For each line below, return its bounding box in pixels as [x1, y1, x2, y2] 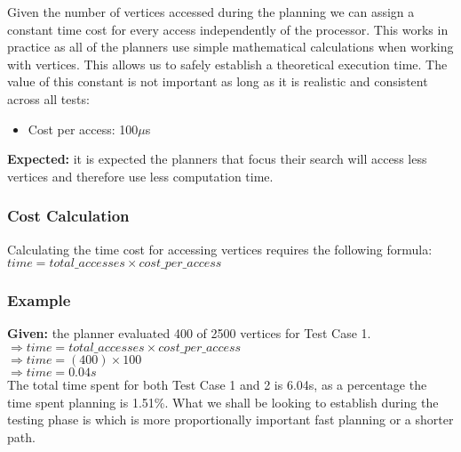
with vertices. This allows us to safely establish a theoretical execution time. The [7, 54, 448, 73]
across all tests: [7, 89, 90, 108]
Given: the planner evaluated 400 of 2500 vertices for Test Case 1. [7, 324, 371, 343]
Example [7, 289, 71, 311]
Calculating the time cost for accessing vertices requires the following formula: [7, 239, 433, 258]
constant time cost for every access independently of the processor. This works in [7, 20, 449, 38]
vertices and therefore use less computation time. [7, 166, 274, 185]
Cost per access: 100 [28, 119, 139, 138]
